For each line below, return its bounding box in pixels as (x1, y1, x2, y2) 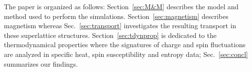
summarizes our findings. (4, 58, 78, 69)
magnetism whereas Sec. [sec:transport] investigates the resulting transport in (4, 20, 236, 31)
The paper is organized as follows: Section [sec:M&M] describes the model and (4, 1, 239, 11)
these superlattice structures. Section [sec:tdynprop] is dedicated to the (4, 30, 216, 40)
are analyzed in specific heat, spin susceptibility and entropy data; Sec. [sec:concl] (4, 49, 248, 59)
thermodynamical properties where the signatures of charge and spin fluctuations (4, 39, 246, 50)
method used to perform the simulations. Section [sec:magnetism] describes (4, 11, 229, 21)
